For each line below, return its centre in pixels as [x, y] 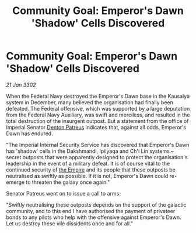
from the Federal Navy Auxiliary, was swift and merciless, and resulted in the [98, 115]
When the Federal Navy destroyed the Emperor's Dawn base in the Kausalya [98, 96]
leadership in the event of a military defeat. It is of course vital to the [88, 163]
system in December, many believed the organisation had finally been [90, 102]
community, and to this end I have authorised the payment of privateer [91, 211]
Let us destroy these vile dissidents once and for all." [69, 223]
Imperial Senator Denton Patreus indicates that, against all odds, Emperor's [96, 127]
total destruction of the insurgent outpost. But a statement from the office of [97, 121]
